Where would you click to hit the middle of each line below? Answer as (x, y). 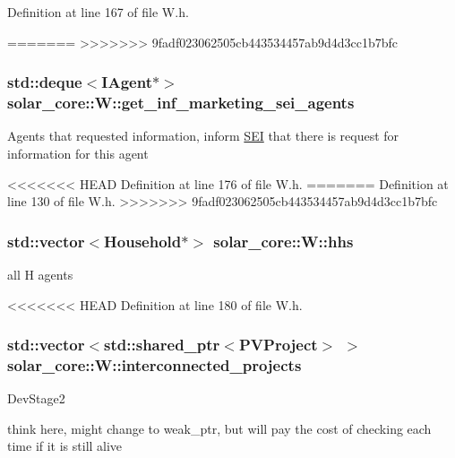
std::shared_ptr (162, 345)
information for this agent (78, 153)
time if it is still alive (65, 446)
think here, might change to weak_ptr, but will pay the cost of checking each (219, 428)
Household (143, 241)
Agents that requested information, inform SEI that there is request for (203, 136)
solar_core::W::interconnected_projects (155, 364)
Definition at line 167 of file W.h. (98, 12)
